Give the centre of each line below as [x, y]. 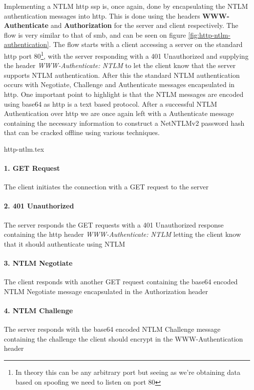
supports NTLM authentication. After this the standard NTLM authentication [122, 75]
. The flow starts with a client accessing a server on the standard [146, 44]
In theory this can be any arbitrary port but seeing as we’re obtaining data [128, 372]
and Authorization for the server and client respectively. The [144, 25]
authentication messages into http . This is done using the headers [102, 15]
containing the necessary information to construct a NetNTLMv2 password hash [124, 123]
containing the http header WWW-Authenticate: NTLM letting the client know [123, 234]
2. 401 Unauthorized [39, 206]
